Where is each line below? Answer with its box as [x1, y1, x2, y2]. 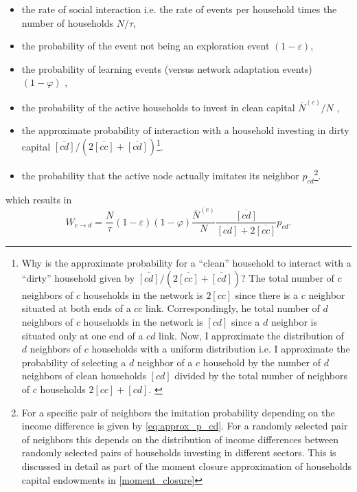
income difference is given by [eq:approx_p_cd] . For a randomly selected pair [21, 418, 348, 433]
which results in [5, 192, 72, 206]
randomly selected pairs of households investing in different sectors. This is [21, 445, 336, 460]
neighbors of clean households [21, 368, 146, 383]
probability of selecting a [21, 355, 126, 369]
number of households [21, 15, 114, 30]
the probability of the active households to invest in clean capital [21, 100, 295, 114]
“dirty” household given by [21, 270, 135, 284]
